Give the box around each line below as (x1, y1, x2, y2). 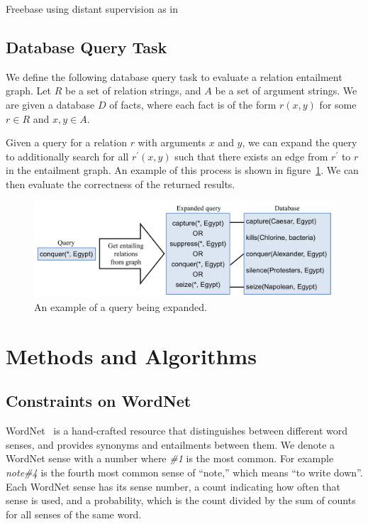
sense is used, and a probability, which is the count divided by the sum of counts (6, 493, 356, 508)
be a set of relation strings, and (65, 83, 201, 98)
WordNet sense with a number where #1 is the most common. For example (6, 451, 334, 466)
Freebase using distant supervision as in (6, 1, 179, 16)
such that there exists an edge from (174, 148, 328, 163)
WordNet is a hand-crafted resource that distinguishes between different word (6, 423, 348, 438)
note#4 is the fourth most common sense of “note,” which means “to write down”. (6, 465, 363, 480)
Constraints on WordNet (6, 390, 191, 412)
